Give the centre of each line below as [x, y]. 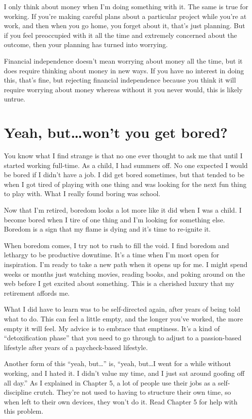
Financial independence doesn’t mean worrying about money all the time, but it [123, 60]
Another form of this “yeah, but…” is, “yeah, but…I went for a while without [118, 363]
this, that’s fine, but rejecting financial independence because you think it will [120, 80]
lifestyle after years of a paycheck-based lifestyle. [76, 347]
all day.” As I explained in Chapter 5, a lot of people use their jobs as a [110, 382]
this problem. [24, 411]
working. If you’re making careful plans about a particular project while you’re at [125, 16]
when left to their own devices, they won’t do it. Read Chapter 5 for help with [121, 401]
